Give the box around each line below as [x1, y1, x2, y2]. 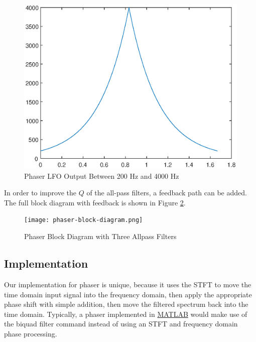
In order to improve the [4, 187, 77, 198]
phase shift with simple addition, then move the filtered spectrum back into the [4, 299, 248, 309]
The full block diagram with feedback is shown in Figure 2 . [4, 197, 186, 207]
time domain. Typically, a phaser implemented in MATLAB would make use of [4, 308, 247, 319]
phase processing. [4, 328, 57, 338]
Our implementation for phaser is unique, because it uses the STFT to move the [4, 279, 251, 289]
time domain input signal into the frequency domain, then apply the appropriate [4, 289, 252, 299]
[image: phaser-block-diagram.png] [24, 216, 143, 224]
